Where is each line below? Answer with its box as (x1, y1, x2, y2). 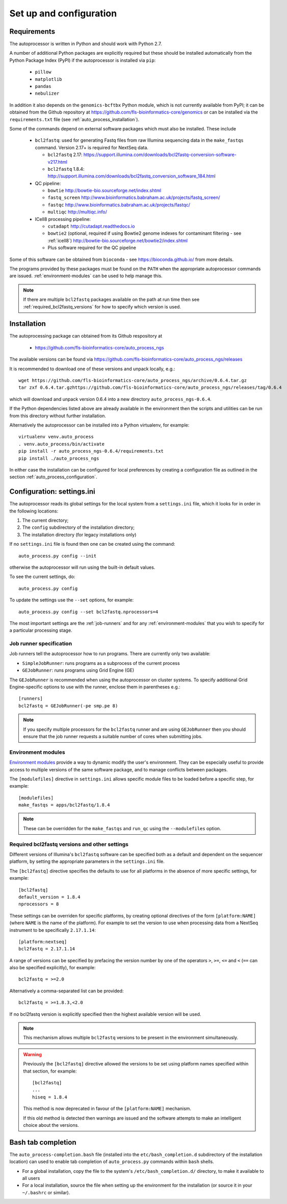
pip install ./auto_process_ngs (18, 455, 99, 461)
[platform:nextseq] (18, 939, 67, 945)
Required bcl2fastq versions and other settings (9, 840, 128, 848)
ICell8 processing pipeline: (35, 216, 91, 222)
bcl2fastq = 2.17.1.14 (18, 946, 75, 952)
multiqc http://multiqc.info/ (47, 209, 107, 215)
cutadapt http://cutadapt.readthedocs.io (47, 223, 135, 230)
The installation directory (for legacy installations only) (22, 531, 137, 538)
